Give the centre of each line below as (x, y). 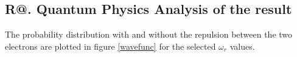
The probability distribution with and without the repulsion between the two (149, 34)
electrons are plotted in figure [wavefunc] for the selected (110, 46)
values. (242, 46)
